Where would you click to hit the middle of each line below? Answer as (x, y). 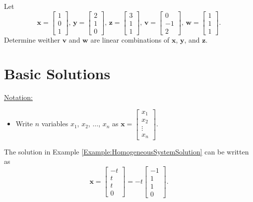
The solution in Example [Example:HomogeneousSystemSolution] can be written (126, 151)
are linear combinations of (130, 39)
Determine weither (32, 39)
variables (55, 124)
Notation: (18, 97)
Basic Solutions (57, 74)
